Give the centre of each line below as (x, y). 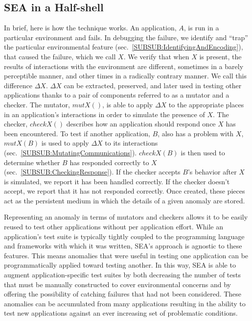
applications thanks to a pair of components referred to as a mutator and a (117, 95)
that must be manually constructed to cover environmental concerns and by (117, 284)
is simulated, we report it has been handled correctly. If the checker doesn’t (117, 181)
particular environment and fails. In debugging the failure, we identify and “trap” (126, 37)
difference (18, 85)
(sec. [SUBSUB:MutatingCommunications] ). (70, 152)
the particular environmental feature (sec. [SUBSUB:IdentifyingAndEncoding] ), (124, 47)
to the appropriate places (206, 104)
